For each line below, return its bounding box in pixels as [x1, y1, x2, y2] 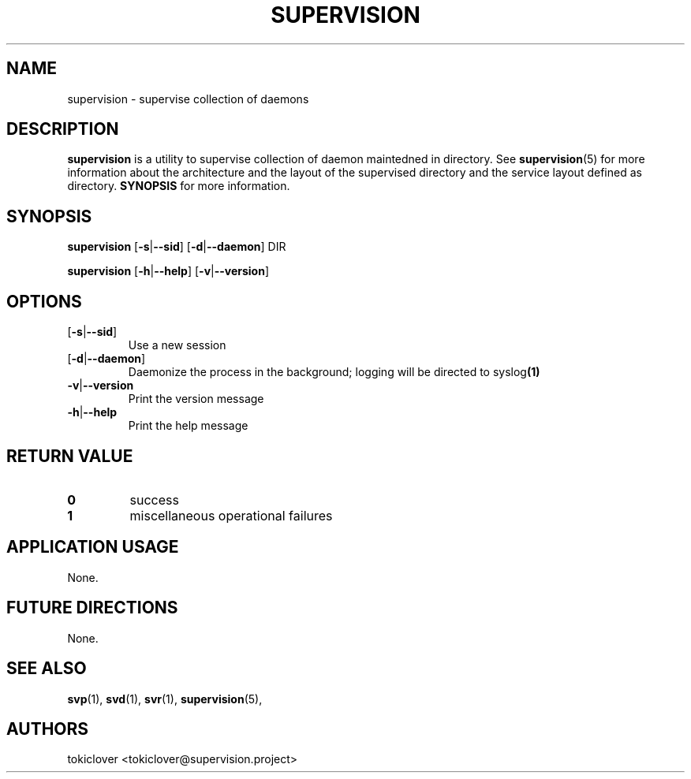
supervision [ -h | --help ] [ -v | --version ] [67, 264, 270, 278]
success [129, 491, 179, 508]
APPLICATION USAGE [6, 537, 179, 557]
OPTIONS [6, 291, 82, 311]
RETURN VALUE [6, 445, 133, 466]
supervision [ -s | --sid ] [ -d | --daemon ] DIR [67, 240, 286, 254]
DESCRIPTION [6, 119, 119, 140]
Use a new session [128, 338, 226, 352]
